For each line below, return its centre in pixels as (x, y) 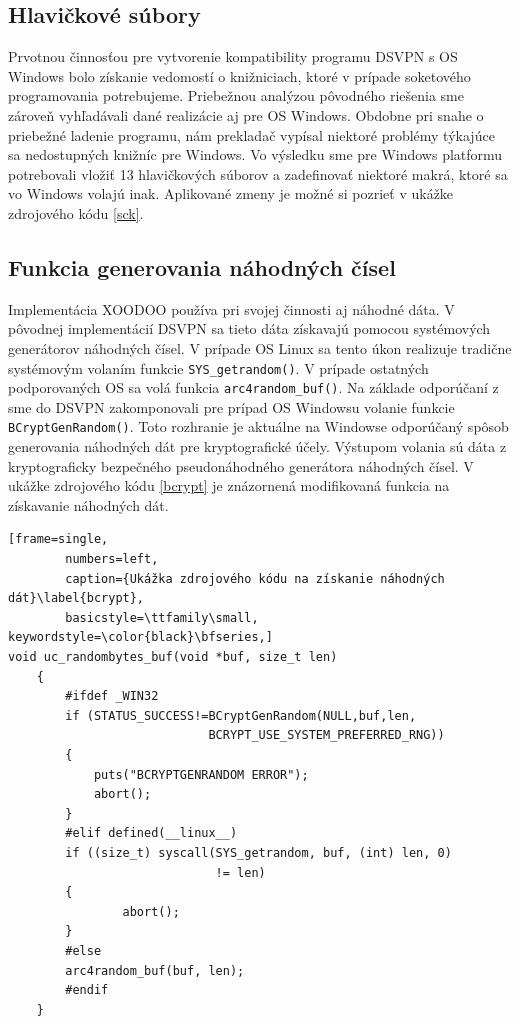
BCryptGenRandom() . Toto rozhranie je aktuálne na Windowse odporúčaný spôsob (258, 426)
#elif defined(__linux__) (151, 833)
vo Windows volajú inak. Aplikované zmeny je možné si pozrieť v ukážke (231, 193)
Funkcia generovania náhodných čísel (202, 266)
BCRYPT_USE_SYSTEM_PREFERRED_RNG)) (326, 735)
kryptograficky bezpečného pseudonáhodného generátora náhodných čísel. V (241, 465)
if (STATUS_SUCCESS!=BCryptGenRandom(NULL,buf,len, (241, 715)
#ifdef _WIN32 (112, 696)
